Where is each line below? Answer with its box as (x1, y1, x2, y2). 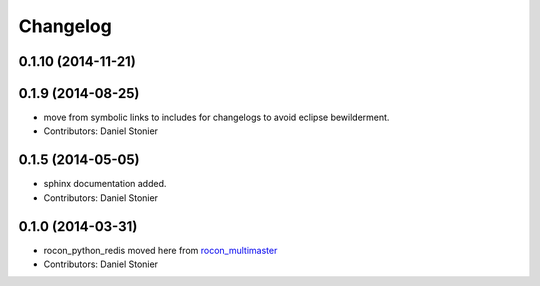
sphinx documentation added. (43, 178, 167, 190)
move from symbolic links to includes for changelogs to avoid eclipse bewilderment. (43, 111, 390, 124)
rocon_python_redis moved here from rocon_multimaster (43, 244, 278, 256)
